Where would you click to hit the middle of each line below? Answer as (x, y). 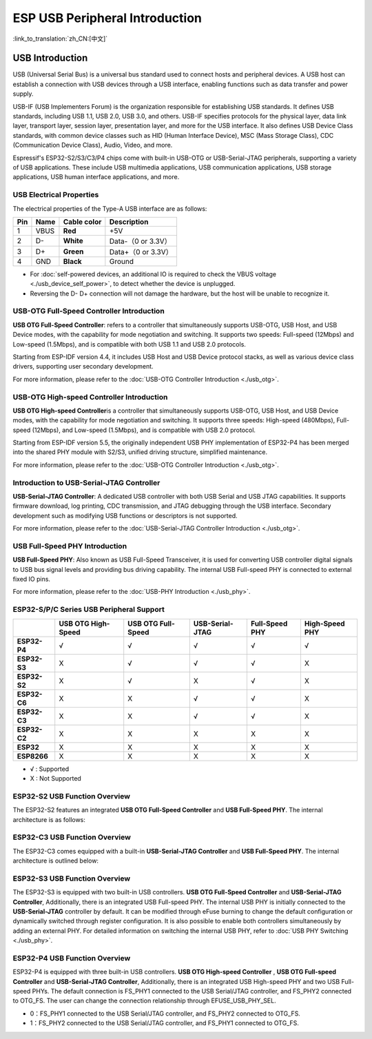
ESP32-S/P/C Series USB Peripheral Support (89, 610)
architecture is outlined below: (56, 861)
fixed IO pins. (32, 579)
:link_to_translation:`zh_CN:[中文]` (60, 39)
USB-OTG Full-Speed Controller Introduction (89, 311)
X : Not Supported (56, 779)
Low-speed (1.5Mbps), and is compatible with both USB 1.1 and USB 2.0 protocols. (129, 344)
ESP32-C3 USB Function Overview (72, 837)
